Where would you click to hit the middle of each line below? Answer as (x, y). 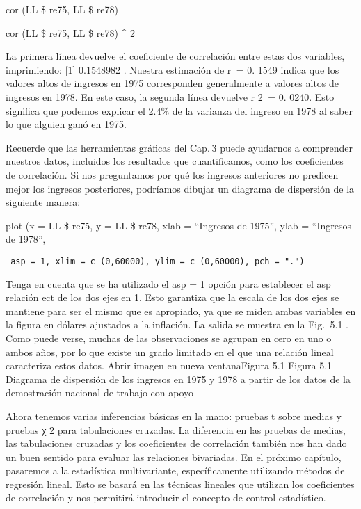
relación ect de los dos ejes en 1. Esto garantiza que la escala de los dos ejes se (173, 297)
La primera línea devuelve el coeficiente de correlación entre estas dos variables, (175, 56)
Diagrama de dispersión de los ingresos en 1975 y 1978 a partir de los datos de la (178, 379)
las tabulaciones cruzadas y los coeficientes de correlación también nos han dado (176, 443)
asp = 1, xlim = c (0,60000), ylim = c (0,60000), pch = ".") (158, 261)
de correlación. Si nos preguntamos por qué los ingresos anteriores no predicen (172, 174)
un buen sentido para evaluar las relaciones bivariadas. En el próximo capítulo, (174, 457)
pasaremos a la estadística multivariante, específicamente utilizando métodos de (175, 470)
